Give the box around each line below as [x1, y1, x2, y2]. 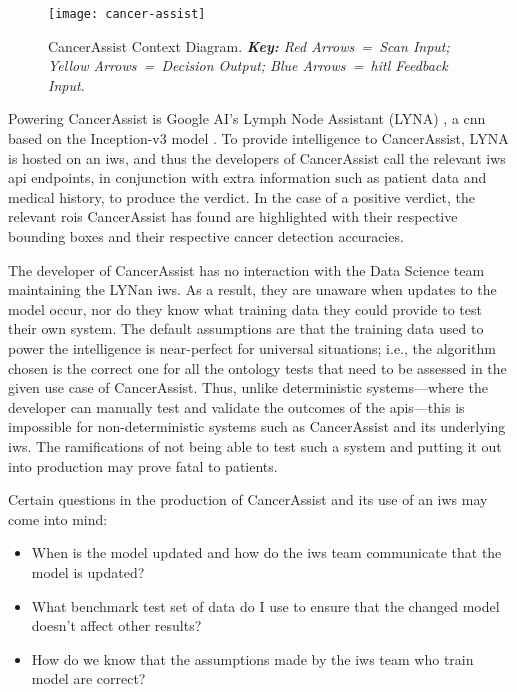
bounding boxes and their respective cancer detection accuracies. [8, 226, 404, 246]
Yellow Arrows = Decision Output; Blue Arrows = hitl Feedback [48, 55, 448, 76]
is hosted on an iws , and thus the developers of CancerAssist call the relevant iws [8, 147, 506, 168]
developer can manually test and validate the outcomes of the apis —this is [8, 396, 465, 417]
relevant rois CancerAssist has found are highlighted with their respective [8, 206, 458, 227]
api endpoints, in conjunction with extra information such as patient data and [8, 167, 487, 188]
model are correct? [31, 668, 146, 689]
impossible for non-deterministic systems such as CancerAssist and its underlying [8, 416, 506, 437]
